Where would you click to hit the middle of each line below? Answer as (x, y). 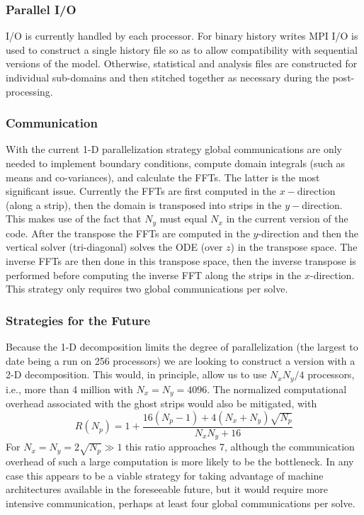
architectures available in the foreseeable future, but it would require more (167, 489)
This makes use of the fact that (74, 219)
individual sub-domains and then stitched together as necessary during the (167, 77)
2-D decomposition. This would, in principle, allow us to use (136, 374)
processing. (29, 91)
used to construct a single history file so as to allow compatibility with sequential (182, 49)
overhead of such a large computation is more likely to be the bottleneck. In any (180, 461)
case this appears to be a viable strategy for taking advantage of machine (165, 475)
